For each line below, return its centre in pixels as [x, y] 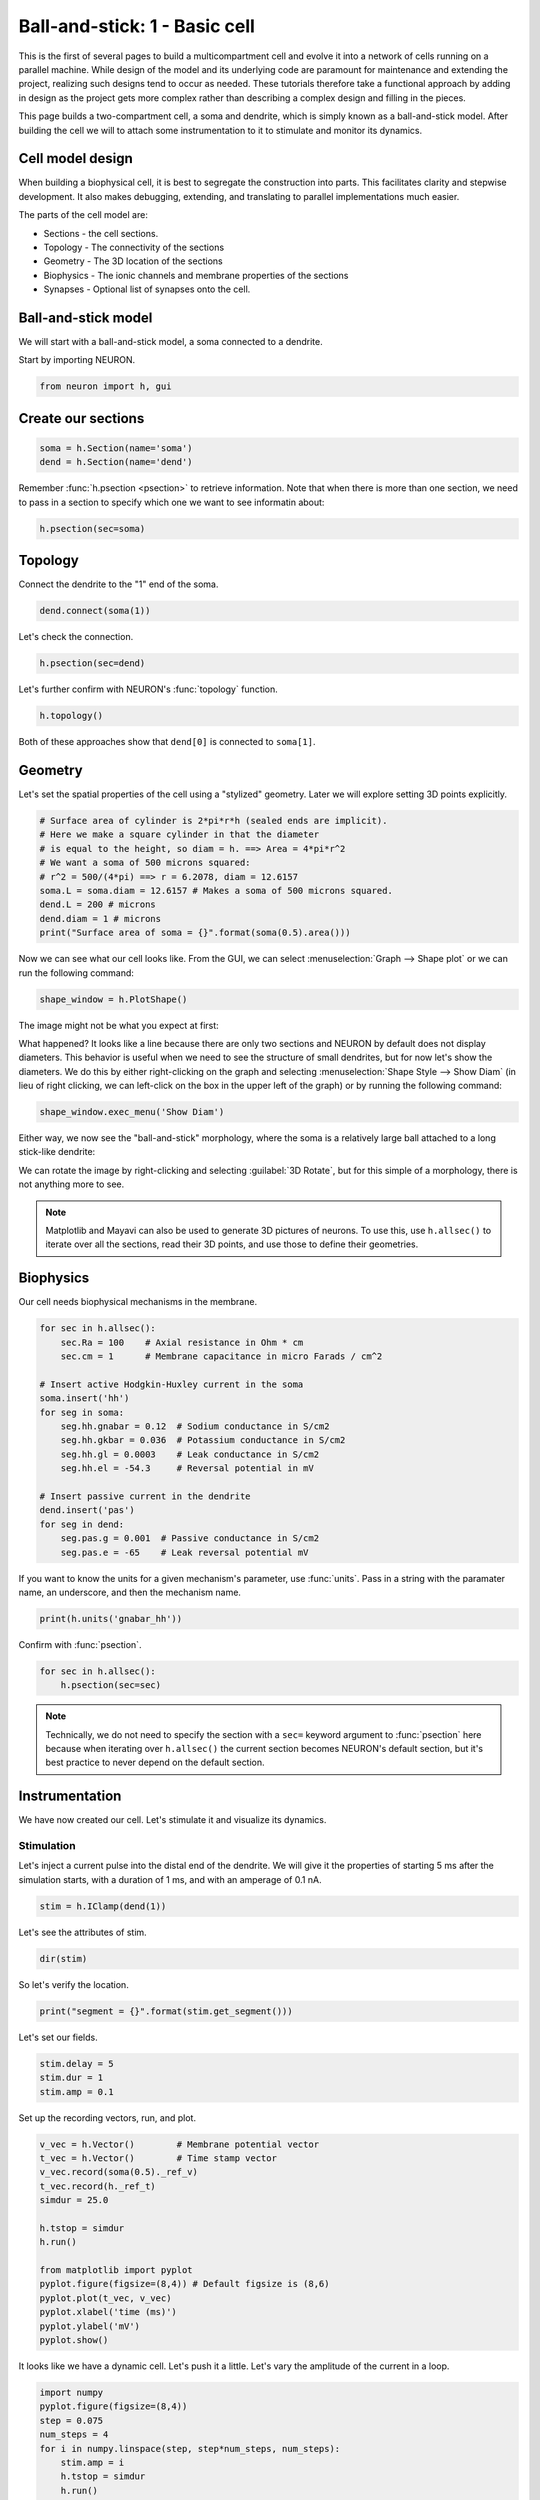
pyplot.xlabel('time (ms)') [108, 2312]
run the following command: [76, 972]
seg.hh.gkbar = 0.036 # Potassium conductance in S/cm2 [203, 1440]
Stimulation [47, 1846]
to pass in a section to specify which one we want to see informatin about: [171, 502]
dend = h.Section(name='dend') [116, 462]
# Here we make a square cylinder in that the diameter [179, 834]
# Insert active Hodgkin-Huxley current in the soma [171, 1384]
